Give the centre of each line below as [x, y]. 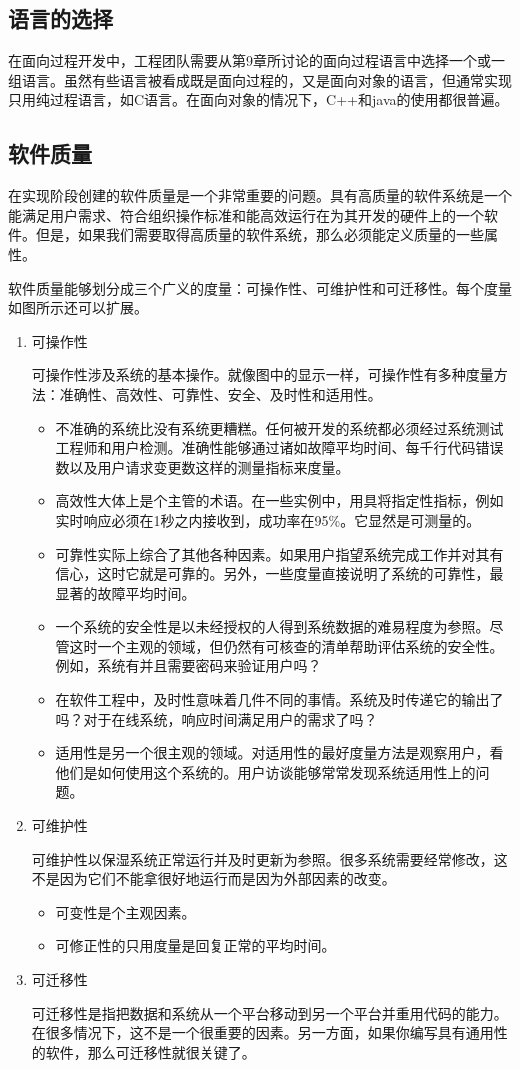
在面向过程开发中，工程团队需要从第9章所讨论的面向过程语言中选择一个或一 [256, 60]
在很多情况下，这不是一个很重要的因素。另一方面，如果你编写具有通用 [262, 1032]
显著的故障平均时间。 [125, 592]
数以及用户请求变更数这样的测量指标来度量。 [202, 466]
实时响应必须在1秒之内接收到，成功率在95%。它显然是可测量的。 [268, 519]
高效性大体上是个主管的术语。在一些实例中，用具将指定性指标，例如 [279, 500]
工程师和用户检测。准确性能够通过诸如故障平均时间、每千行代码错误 [279, 447]
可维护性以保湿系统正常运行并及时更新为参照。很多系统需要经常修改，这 [269, 858]
